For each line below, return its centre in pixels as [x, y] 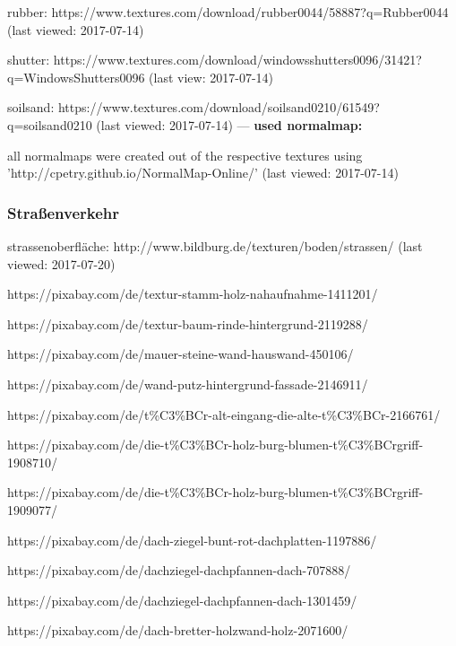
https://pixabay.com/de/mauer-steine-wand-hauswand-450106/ [181, 354]
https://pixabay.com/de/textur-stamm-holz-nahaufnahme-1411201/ [193, 294]
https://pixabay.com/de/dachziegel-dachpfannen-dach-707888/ [179, 570]
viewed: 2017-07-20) [61, 263]
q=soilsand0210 [50, 124]
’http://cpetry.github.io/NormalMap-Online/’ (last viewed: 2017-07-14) [203, 173]
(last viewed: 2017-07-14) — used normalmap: [229, 124]
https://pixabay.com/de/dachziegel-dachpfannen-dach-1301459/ [182, 600]
